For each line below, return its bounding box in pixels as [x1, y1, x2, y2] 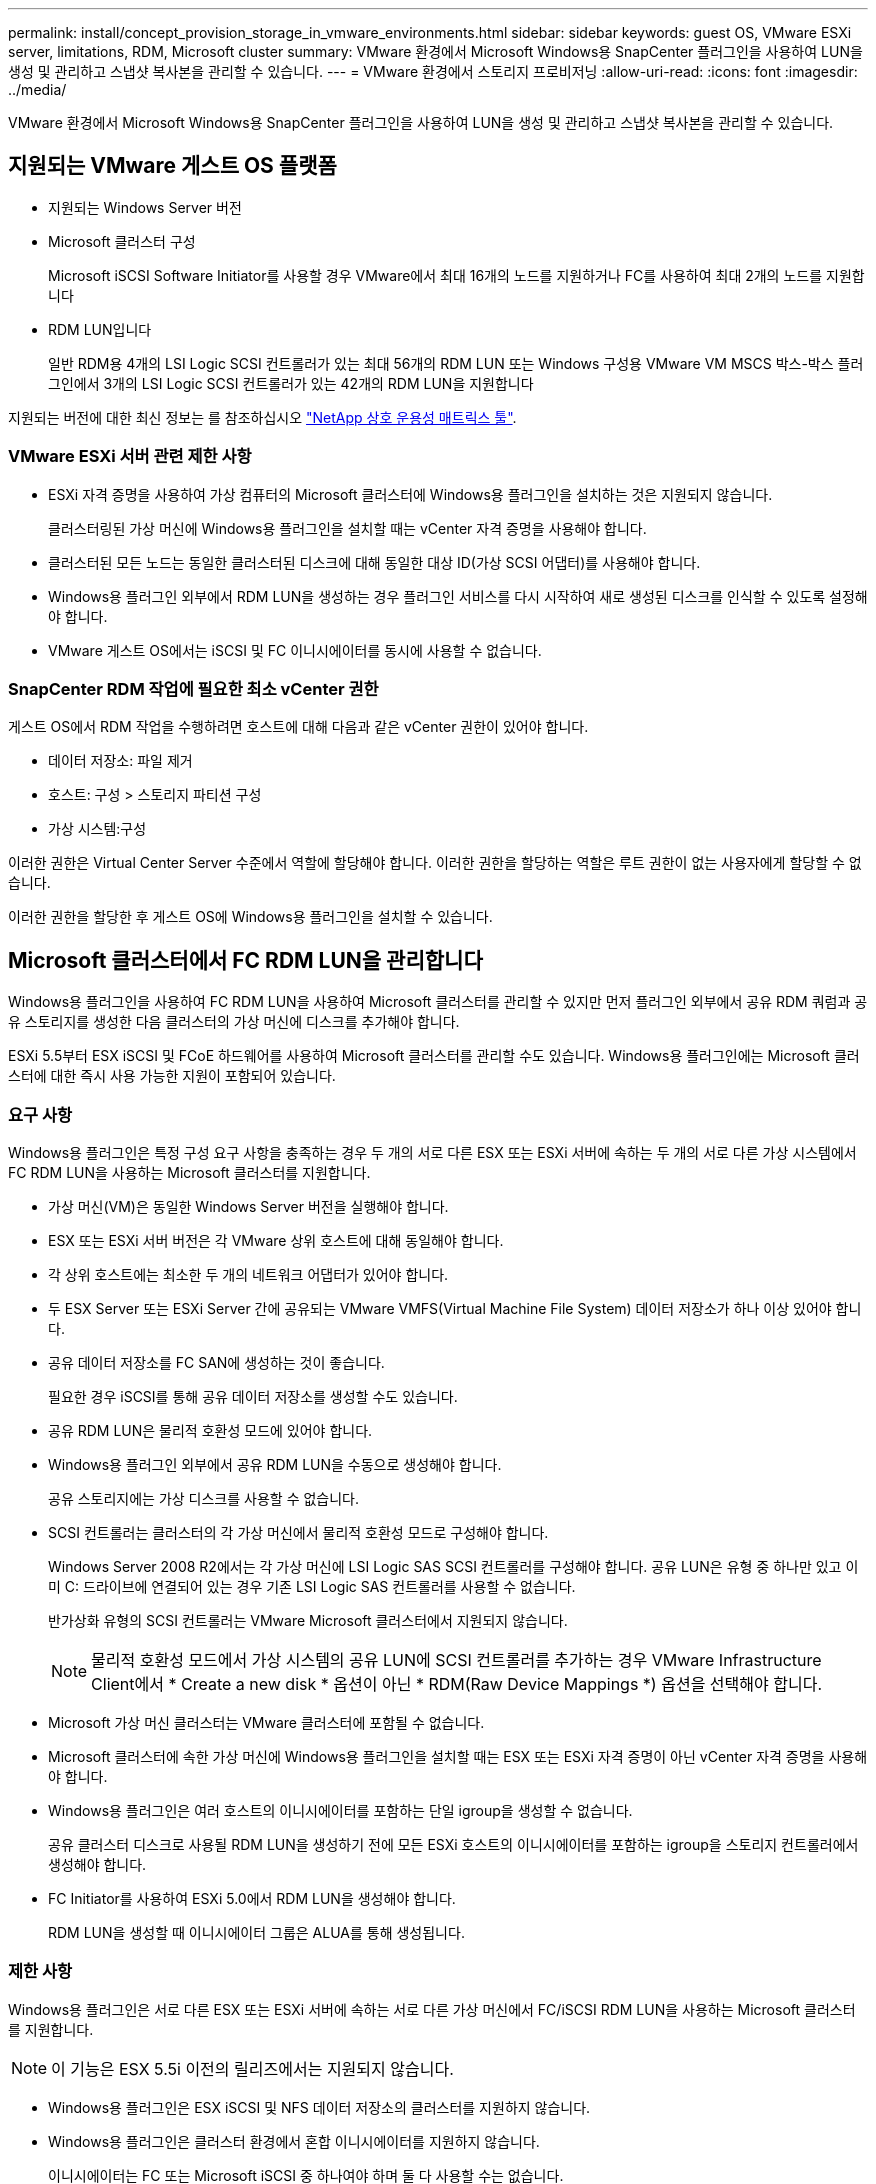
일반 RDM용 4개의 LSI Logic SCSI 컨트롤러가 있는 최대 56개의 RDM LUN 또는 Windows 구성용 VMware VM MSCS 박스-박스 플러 [48, 354, 864, 372]
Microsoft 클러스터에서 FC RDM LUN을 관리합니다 [8, 947, 483, 973]
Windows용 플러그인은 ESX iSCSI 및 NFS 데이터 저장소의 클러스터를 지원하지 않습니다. [48, 2098, 591, 2116]
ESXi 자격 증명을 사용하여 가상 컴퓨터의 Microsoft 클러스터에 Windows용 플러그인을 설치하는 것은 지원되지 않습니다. [48, 485, 773, 503]
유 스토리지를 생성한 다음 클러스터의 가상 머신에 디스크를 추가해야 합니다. [8, 1013, 460, 1031]
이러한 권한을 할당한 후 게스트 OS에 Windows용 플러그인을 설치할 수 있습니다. [8, 908, 493, 926]
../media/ [8, 81, 67, 98]
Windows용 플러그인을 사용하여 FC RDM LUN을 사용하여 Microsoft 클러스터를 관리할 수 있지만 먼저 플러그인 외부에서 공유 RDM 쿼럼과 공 [8, 993, 868, 1011]
